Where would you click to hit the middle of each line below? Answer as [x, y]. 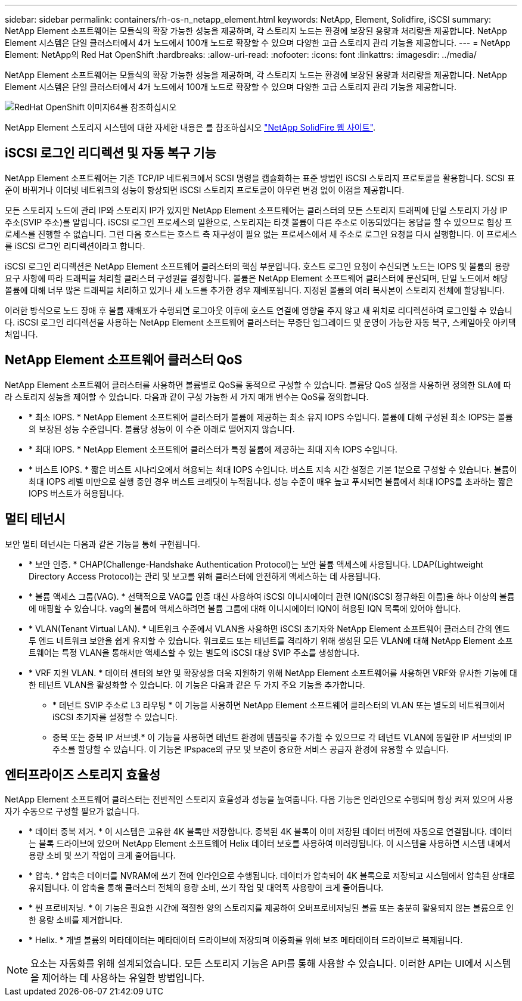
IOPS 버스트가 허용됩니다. [77, 493]
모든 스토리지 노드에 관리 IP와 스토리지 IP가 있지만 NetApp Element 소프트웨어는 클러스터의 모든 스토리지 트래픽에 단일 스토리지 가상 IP [256, 210]
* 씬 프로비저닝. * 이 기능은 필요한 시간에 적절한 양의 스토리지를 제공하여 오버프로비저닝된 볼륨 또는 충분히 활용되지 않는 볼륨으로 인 [271, 908]
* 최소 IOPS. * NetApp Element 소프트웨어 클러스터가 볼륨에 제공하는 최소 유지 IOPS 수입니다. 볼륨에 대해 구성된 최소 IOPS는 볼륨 [271, 417]
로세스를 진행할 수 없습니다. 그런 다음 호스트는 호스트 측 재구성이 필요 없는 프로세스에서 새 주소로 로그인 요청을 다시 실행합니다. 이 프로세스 [261, 234]
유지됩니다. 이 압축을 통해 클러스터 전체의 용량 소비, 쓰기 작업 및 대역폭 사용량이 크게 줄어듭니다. [206, 888]
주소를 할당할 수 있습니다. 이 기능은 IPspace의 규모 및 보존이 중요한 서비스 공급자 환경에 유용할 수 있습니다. [251, 749]
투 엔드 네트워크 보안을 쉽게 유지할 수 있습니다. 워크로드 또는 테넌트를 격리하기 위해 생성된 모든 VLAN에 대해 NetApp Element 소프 [271, 640]
